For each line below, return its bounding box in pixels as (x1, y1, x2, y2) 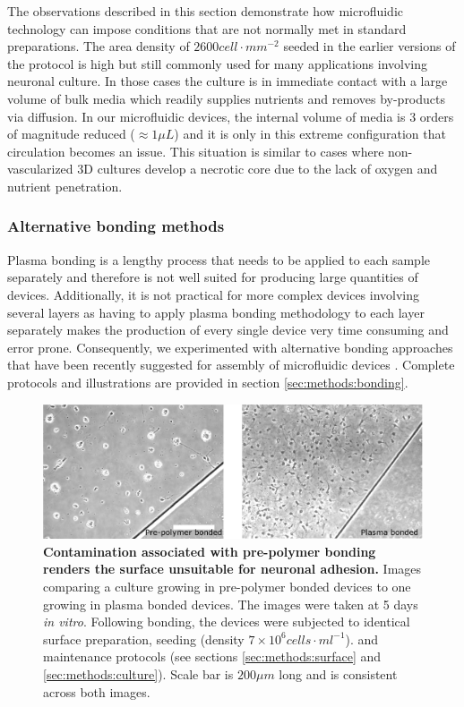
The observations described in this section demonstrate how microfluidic (7, 2, 403, 20)
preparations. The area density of (7, 37, 190, 55)
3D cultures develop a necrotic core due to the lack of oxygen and (77, 159, 438, 178)
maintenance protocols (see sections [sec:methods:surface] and (43, 647, 382, 666)
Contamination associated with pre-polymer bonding (43, 541, 376, 560)
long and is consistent (279, 664, 398, 683)
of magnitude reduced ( (7, 124, 135, 143)
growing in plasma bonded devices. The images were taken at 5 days (43, 594, 418, 613)
